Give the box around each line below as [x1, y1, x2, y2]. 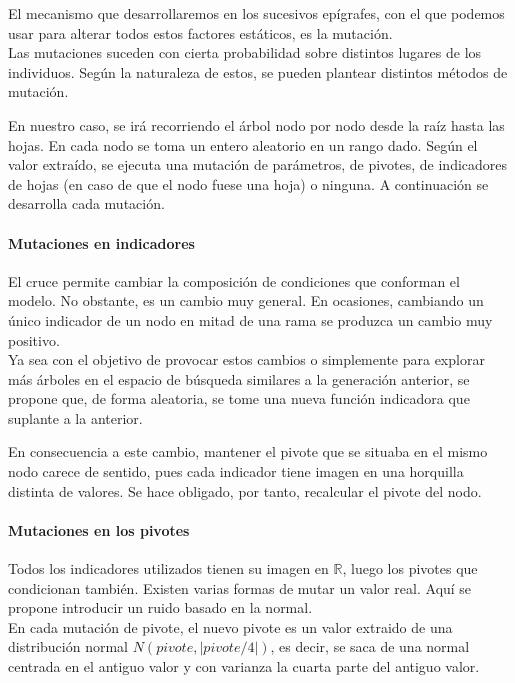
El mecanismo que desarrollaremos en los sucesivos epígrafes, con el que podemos [8, 3, 505, 23]
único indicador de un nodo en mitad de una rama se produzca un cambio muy [8, 309, 493, 330]
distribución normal [8, 636, 128, 657]
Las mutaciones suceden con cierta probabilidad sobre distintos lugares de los [8, 42, 482, 63]
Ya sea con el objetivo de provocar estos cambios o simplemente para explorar [8, 349, 485, 370]
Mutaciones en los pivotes [8, 519, 190, 540]
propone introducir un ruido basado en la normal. [8, 597, 313, 618]
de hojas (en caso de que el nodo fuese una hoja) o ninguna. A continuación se [8, 173, 489, 194]
